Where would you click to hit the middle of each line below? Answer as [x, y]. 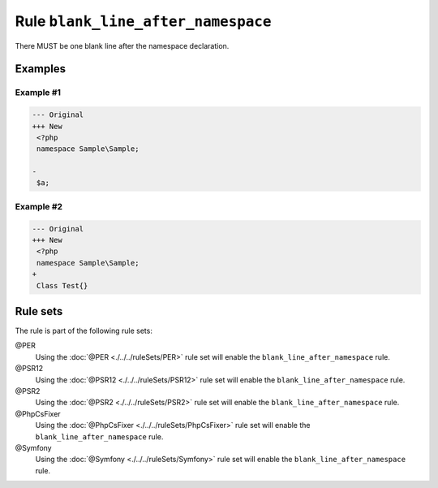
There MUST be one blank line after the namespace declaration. [122, 45]
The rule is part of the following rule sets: [84, 331]
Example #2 [39, 206]
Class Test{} [62, 285]
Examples [41, 69]
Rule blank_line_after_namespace [143, 21]
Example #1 [38, 93]
